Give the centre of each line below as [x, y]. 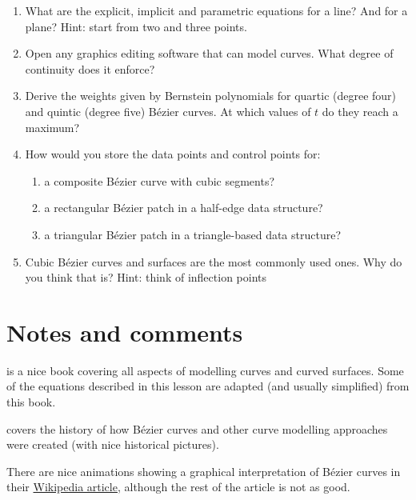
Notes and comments [125, 332]
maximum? [52, 127]
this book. [31, 402]
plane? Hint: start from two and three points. [136, 26]
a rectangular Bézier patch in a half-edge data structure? [184, 208]
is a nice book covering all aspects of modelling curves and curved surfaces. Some [205, 370]
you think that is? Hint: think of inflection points [146, 277]
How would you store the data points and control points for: [173, 154]
